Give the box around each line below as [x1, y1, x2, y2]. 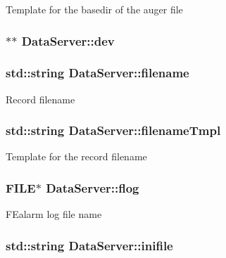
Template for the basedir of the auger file [6, 2, 183, 16]
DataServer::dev [21, 32, 115, 49]
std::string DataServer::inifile [6, 236, 173, 254]
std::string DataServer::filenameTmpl [6, 122, 221, 139]
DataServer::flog [46, 179, 139, 196]
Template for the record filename [6, 149, 147, 164]
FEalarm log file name [6, 207, 102, 221]
